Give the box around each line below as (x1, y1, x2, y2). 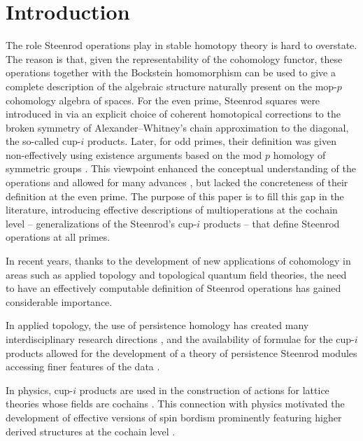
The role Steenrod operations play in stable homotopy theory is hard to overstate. (6, 38, 357, 52)
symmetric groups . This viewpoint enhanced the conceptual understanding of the (6, 161, 356, 176)
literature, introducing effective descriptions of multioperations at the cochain (6, 202, 338, 217)
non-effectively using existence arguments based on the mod (6, 147, 262, 162)
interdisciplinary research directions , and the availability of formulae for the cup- (6, 332, 355, 346)
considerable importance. (6, 294, 113, 309)
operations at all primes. (6, 230, 111, 244)
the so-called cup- (6, 134, 81, 148)
